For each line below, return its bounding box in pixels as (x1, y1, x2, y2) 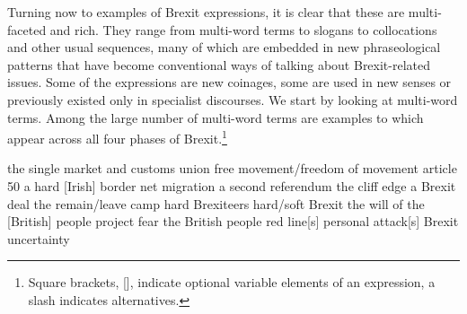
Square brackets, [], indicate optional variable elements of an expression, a (28, 273, 436, 292)
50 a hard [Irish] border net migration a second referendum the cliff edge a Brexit (7, 177, 456, 195)
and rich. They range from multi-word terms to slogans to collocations (49, 20, 437, 39)
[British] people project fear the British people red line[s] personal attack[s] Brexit (7, 212, 459, 231)
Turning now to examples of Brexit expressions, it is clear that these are (7, 3, 405, 21)
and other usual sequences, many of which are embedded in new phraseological (7, 38, 441, 57)
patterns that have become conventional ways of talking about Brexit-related (7, 55, 431, 74)
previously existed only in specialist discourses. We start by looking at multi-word (7, 90, 458, 109)
